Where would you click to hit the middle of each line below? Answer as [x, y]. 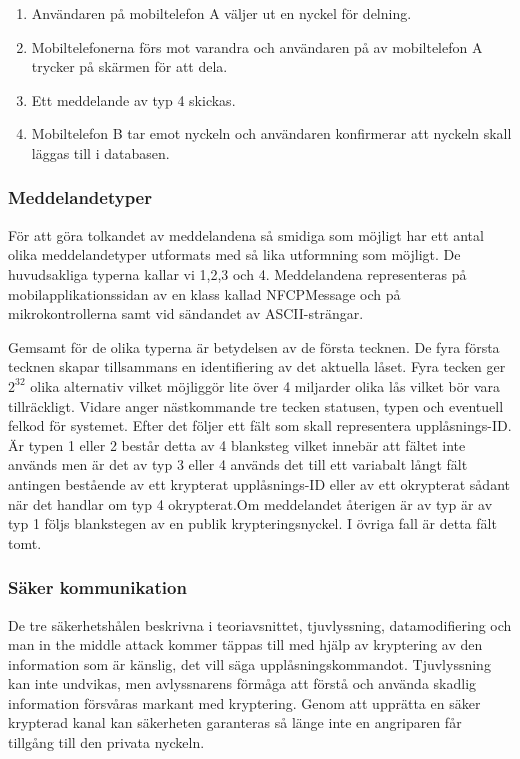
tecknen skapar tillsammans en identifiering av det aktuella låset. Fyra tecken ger [257, 366]
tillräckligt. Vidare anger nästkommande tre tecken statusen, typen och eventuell [256, 405]
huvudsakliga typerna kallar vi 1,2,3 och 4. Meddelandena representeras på [237, 273]
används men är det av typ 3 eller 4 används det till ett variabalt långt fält [238, 464]
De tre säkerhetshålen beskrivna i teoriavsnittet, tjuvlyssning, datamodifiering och [260, 624]
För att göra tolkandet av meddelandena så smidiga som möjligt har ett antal [246, 234]
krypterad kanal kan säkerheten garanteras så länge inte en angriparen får [235, 722]
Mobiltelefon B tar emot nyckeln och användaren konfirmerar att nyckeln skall [271, 133]
